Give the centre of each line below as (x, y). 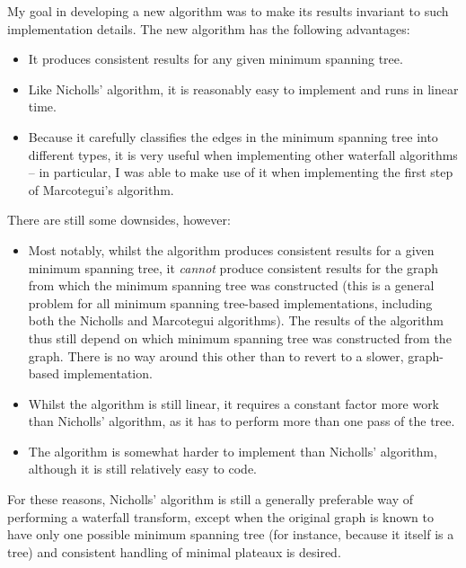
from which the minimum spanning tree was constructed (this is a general (231, 285)
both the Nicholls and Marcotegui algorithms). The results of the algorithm (236, 320)
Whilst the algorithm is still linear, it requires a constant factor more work (234, 403)
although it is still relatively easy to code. (143, 469)
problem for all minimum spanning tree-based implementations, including (230, 302)
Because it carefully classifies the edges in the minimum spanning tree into (233, 136)
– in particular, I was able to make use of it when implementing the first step (241, 172)
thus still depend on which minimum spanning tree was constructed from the (240, 337)
